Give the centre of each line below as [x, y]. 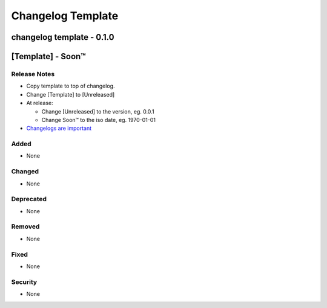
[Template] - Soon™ [48, 56]
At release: [40, 103]
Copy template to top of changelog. [71, 86]
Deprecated [29, 199]
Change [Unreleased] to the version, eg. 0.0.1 [98, 111]
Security [24, 282]
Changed [25, 172]
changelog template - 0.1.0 [63, 37]
